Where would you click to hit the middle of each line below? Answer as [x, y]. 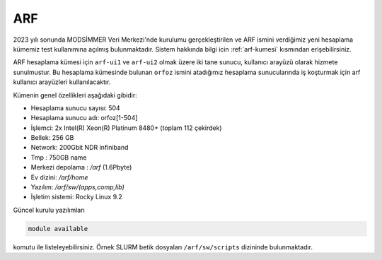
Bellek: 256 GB [52, 138]
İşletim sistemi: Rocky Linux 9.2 [77, 197]
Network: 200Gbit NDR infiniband [80, 148]
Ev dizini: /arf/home [59, 177]
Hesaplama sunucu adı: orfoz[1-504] [84, 118]
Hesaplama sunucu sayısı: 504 [75, 108]
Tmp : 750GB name [59, 157]
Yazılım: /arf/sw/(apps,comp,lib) [78, 187]
